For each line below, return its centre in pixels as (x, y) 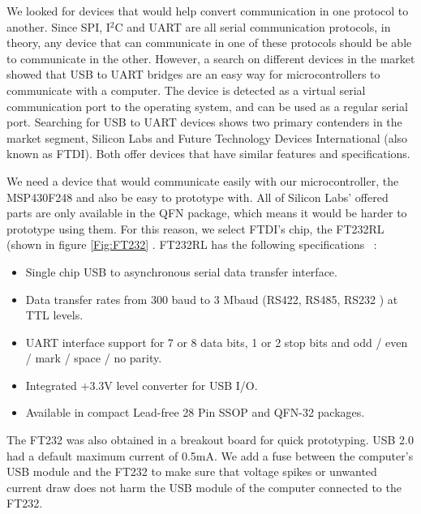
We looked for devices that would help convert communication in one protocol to (208, 11)
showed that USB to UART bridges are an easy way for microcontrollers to (193, 74)
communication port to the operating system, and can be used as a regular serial (207, 106)
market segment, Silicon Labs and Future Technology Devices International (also (207, 137)
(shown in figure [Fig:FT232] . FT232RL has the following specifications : (192, 244)
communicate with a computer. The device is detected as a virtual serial (186, 90)
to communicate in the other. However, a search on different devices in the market (211, 58)
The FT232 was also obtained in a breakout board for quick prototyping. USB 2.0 (210, 440)
